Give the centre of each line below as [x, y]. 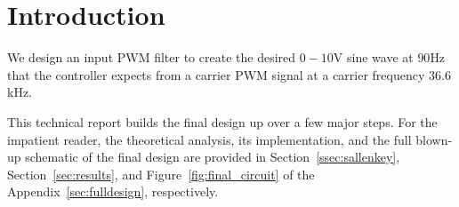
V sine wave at [373, 57]
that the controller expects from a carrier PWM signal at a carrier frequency [216, 74]
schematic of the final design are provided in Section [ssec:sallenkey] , [213, 157]
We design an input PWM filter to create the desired [152, 57]
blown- [434, 139]
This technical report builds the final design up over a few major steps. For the [222, 121]
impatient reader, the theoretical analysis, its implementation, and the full [209, 139]
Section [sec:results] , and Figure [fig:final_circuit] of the [161, 174]
